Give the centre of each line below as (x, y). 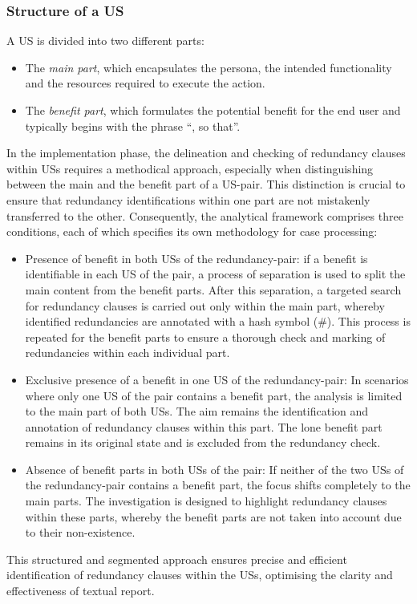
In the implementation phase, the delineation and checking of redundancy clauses (206, 153)
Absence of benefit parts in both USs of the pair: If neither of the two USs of (215, 469)
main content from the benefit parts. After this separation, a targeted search (213, 289)
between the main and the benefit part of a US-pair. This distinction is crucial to (206, 184)
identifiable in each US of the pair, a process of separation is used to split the (215, 274)
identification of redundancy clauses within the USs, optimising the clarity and (200, 575)
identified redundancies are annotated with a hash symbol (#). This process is (218, 321)
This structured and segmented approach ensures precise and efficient (177, 559)
